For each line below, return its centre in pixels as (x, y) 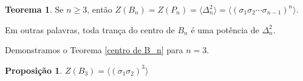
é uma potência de (225, 29)
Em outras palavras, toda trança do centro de (90, 29)
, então (100, 9)
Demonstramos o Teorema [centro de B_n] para (94, 50)
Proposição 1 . (34, 70)
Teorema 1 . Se (34, 9)
